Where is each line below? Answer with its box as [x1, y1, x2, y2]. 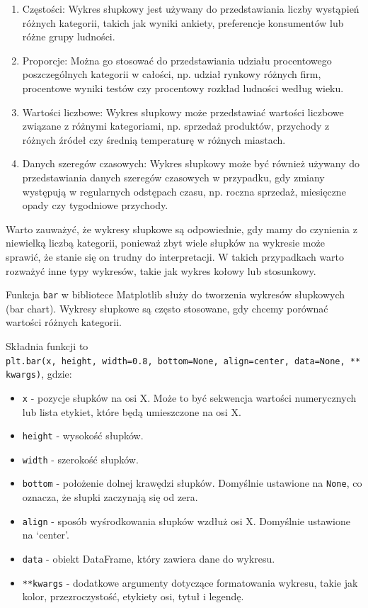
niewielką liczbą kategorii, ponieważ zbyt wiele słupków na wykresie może [6, 235, 325, 250]
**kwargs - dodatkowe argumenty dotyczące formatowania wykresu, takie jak [22, 575, 358, 590]
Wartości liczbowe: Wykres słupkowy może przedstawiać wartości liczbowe [22, 104, 344, 119]
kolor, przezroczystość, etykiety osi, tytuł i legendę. [22, 589, 244, 604]
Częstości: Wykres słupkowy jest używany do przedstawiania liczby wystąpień [22, 1, 360, 16]
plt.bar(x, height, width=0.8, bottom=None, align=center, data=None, [6, 356, 345, 366]
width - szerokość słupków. [22, 451, 139, 466]
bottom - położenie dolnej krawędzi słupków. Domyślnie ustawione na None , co [22, 475, 362, 490]
